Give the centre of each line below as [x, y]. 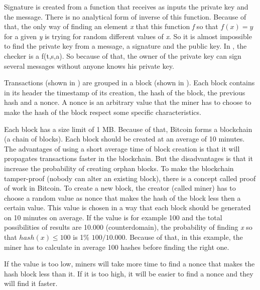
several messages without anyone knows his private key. [89, 65]
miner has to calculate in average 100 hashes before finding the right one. [117, 247]
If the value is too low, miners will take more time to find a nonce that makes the [129, 264]
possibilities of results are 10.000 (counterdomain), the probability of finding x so [128, 227]
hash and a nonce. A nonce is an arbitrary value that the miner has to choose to [128, 102]
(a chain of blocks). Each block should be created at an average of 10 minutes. [124, 139]
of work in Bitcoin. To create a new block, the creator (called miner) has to [120, 188]
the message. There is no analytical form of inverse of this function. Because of [125, 16]
